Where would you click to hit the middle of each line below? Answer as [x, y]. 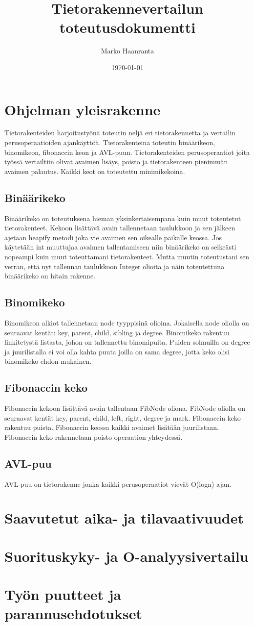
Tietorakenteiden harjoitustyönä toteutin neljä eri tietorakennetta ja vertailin [120, 133]
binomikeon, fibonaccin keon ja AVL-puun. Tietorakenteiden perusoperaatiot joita [127, 152]
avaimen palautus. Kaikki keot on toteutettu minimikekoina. [95, 171]
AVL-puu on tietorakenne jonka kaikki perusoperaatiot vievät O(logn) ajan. [118, 484]
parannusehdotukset [73, 613]
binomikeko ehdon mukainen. [48, 361]
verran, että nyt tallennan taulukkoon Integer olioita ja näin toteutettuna [115, 266]
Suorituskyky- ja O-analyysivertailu [127, 556]
